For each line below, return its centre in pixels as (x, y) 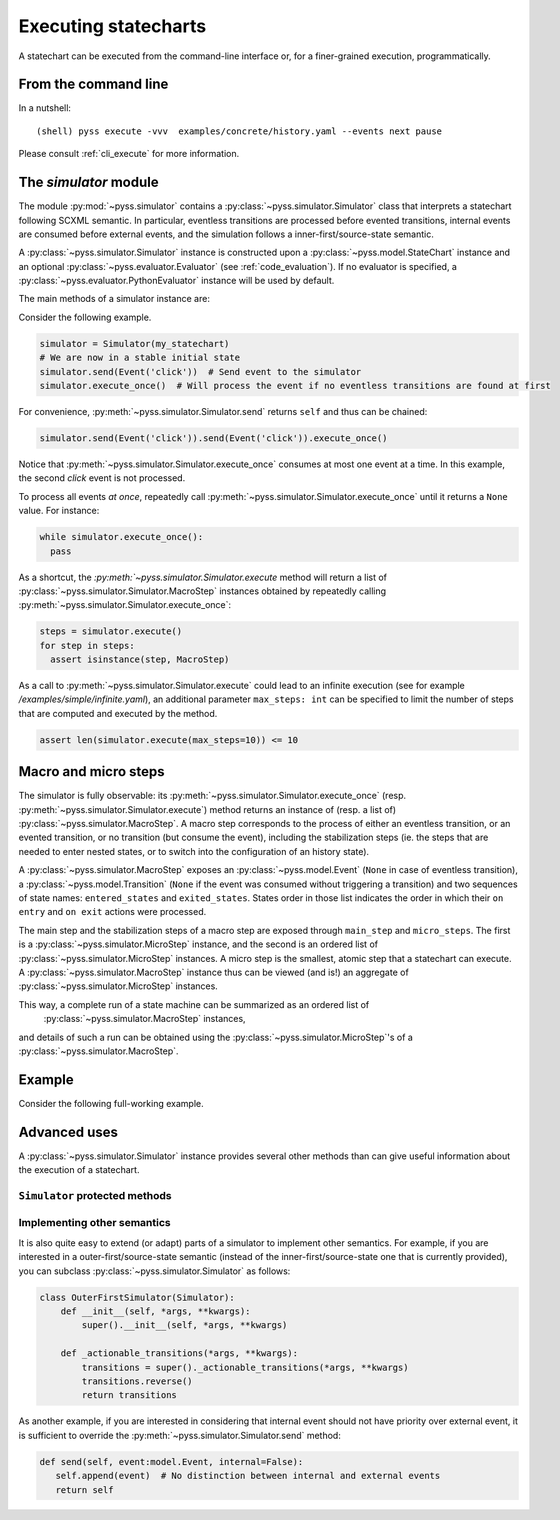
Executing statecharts (112, 26)
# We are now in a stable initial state (139, 358)
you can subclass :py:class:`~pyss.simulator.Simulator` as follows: (154, 1271)
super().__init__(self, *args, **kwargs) (184, 1325)
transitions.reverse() (137, 1381)
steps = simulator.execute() (111, 631)
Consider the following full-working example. (111, 1103)
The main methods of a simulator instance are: (114, 299)
